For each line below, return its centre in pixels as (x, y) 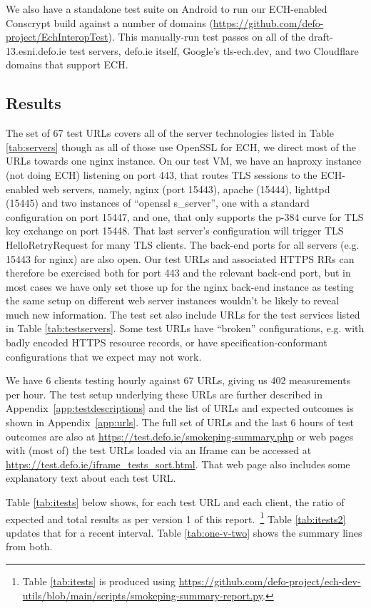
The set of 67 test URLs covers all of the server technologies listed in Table (170, 133)
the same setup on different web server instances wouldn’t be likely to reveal (173, 300)
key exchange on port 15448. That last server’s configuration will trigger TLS (175, 231)
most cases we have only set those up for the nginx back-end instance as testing (180, 286)
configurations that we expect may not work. (104, 356)
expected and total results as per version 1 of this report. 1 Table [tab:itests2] (176, 517)
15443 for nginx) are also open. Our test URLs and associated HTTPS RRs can (180, 258)
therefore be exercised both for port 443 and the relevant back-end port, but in (178, 273)
